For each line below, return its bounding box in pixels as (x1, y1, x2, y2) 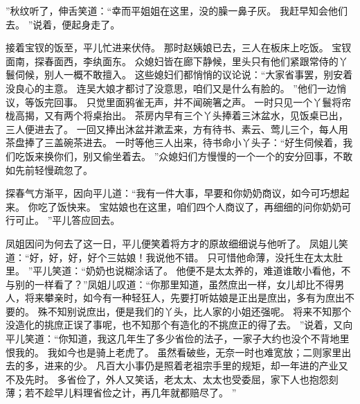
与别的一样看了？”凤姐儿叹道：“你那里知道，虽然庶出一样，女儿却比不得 (6, 276, 335, 291)
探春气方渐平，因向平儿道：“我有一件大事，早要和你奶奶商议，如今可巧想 (6, 186, 340, 200)
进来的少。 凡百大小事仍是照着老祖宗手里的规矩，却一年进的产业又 (44, 358, 348, 373)
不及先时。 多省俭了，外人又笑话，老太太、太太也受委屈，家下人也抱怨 (6, 371, 329, 386)
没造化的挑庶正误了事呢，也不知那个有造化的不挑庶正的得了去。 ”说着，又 (6, 317, 343, 332)
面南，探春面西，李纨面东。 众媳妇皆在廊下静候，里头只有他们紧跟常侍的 (6, 53, 339, 68)
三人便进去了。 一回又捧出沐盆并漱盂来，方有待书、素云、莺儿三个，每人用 (6, 121, 348, 136)
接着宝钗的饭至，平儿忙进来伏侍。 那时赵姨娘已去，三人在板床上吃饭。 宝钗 (6, 40, 352, 55)
